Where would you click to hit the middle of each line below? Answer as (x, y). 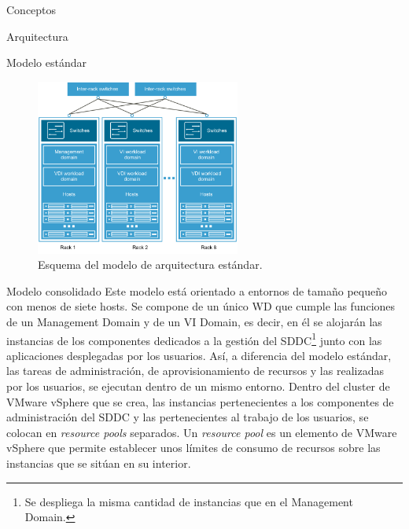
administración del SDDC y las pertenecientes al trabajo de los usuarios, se (188, 417)
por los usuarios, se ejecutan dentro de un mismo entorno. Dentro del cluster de (198, 386)
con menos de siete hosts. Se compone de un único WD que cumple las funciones (201, 306)
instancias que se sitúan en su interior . (99, 463)
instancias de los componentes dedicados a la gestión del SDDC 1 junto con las (194, 339)
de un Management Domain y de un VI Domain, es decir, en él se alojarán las (194, 322)
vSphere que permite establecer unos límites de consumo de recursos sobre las (193, 448)
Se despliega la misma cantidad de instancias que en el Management (189, 501)
